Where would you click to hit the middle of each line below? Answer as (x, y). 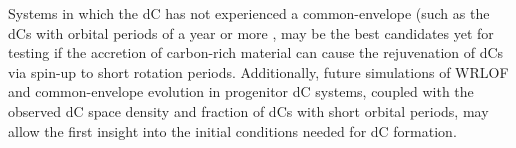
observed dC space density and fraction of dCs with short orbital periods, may (248, 110)
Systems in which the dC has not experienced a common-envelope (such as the (249, 13)
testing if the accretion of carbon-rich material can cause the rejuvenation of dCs (256, 52)
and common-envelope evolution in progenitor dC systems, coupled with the (241, 91)
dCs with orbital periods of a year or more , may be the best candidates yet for (251, 32)
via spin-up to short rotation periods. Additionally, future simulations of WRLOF (258, 71)
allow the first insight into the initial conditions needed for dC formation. (232, 130)
